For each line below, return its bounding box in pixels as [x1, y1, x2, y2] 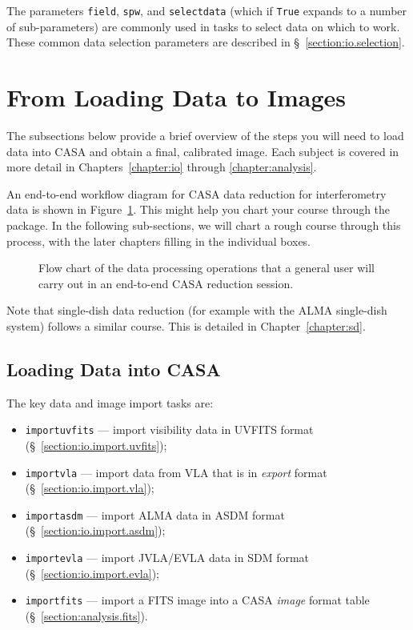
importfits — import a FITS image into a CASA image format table [25, 592, 370, 608]
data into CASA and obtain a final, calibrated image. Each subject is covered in [6, 142, 399, 159]
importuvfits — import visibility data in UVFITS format [25, 421, 314, 438]
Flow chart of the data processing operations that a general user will [38, 259, 375, 276]
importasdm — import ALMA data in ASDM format [25, 506, 285, 523]
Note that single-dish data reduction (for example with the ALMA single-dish [6, 302, 387, 319]
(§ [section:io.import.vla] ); [25, 480, 154, 496]
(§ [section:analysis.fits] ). [25, 607, 148, 624]
